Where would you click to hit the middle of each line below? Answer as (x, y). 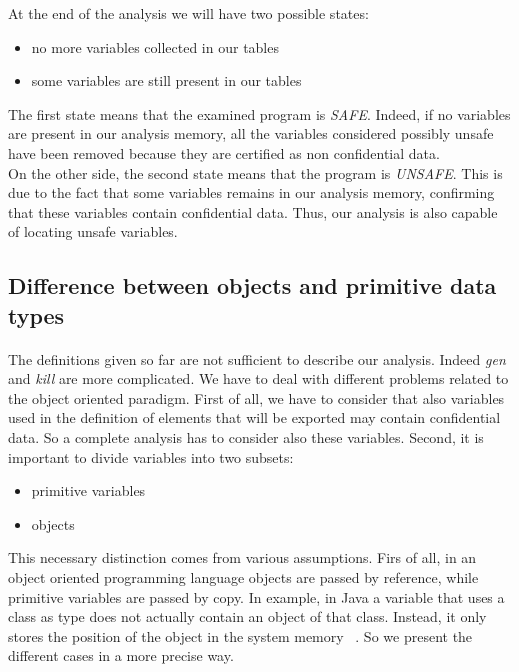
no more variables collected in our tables (155, 46)
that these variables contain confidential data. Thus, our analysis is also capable (253, 211)
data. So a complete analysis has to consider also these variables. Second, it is (246, 437)
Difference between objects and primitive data (252, 285)
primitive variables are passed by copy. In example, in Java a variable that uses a (256, 596)
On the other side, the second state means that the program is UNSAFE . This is (255, 172)
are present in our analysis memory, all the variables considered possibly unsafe (251, 133)
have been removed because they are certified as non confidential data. (224, 152)
